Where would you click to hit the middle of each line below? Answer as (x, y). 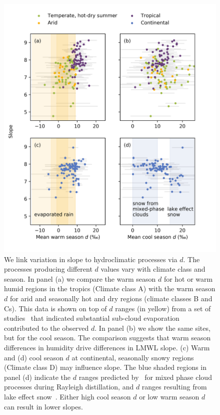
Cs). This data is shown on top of (55, 308)
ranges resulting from (174, 387)
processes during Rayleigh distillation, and (69, 387)
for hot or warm (188, 278)
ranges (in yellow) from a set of (163, 308)
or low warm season (169, 396)
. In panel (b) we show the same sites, (152, 328)
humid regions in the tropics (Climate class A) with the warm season (110, 288)
